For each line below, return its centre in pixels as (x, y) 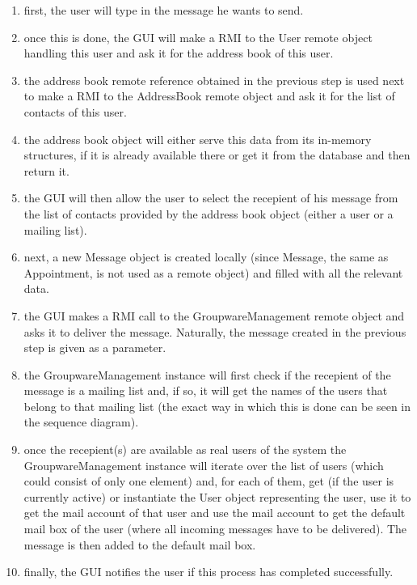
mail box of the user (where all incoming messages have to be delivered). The (215, 529)
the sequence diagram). (81, 422)
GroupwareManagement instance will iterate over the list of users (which (204, 465)
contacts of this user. (75, 111)
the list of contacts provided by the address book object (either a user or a (208, 213)
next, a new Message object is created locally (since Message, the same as (206, 257)
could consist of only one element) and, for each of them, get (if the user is (209, 481)
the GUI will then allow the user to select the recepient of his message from (211, 198)
